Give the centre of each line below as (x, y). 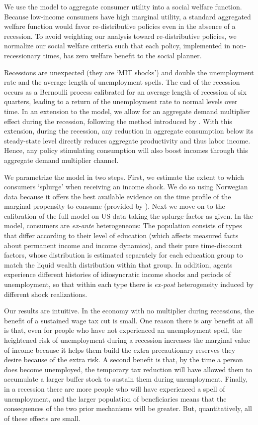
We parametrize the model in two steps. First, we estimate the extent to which (124, 177)
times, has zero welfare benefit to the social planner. (122, 55)
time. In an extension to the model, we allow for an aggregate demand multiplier (127, 111)
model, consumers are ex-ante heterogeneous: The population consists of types (123, 225)
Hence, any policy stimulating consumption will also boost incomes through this (126, 150)
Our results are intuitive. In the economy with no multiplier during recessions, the (129, 311)
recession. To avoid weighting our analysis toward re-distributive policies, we (120, 36)
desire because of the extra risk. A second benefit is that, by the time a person (124, 359)
